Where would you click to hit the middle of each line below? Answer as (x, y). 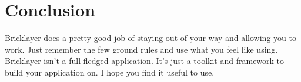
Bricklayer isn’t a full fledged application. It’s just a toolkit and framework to (145, 61)
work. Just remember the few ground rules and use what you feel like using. (141, 49)
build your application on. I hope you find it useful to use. (110, 72)
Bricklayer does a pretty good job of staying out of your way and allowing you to (150, 38)
